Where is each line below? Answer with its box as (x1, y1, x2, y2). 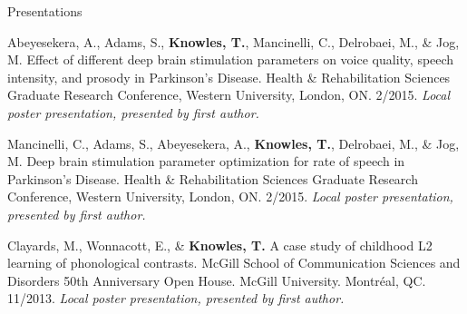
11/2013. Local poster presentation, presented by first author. (7, 289, 345, 308)
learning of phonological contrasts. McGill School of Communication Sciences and (7, 253, 461, 272)
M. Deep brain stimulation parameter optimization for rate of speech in (7, 152, 405, 171)
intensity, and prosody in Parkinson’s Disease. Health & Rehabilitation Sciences (7, 67, 451, 86)
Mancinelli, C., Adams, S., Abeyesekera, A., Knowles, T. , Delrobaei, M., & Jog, (7, 133, 460, 152)
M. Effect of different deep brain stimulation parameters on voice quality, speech (7, 50, 454, 69)
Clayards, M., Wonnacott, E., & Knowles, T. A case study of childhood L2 (7, 235, 433, 254)
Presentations (7, 2, 83, 20)
